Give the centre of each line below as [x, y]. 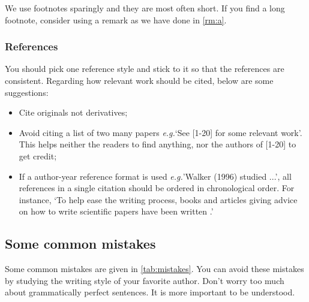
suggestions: [27, 92]
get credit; [38, 155]
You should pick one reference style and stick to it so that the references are [145, 69]
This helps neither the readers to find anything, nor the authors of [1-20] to [157, 144]
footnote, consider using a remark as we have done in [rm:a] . [116, 19]
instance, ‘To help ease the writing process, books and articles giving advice [158, 199]
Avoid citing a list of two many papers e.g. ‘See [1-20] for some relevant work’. [160, 132]
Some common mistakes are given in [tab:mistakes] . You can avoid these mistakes [154, 269]
